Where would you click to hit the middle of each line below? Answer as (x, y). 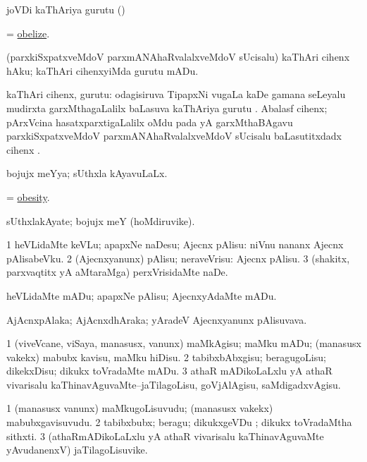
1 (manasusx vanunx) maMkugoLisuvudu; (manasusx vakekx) (140, 408)
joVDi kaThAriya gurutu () (66, 9)
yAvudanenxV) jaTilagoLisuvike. (77, 450)
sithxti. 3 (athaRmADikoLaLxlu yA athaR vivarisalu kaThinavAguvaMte (165, 436)
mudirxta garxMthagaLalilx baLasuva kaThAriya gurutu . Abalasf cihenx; (167, 108)
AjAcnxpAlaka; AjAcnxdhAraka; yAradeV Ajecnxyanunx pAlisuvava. (157, 319)
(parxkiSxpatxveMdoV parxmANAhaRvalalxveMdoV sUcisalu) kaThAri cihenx (178, 57)
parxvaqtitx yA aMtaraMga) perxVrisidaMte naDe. (117, 272)
